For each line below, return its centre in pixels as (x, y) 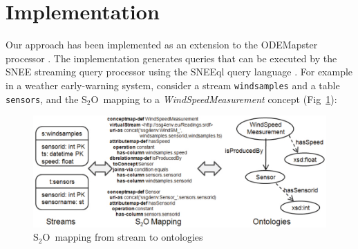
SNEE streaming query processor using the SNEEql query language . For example (179, 72)
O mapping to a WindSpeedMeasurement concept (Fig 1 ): (214, 99)
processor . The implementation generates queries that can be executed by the (171, 58)
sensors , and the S (46, 99)
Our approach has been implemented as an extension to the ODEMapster (162, 45)
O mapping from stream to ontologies (123, 237)
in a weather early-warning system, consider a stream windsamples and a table (173, 85)
